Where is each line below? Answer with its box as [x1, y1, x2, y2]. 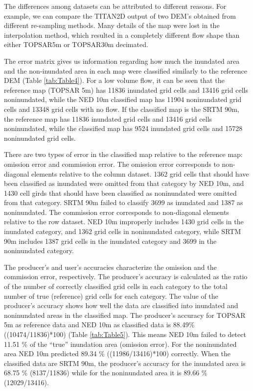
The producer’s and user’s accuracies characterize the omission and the [4, 261, 217, 272]
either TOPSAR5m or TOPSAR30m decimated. [4, 39, 148, 50]
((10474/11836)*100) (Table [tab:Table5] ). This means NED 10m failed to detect [4, 329, 246, 339]
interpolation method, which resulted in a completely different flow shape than [4, 29, 240, 40]
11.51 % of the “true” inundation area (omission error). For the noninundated [4, 339, 237, 349]
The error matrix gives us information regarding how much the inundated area [4, 55, 240, 66]
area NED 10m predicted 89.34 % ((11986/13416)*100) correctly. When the [4, 348, 230, 359]
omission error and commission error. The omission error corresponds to [4, 158, 220, 169]
